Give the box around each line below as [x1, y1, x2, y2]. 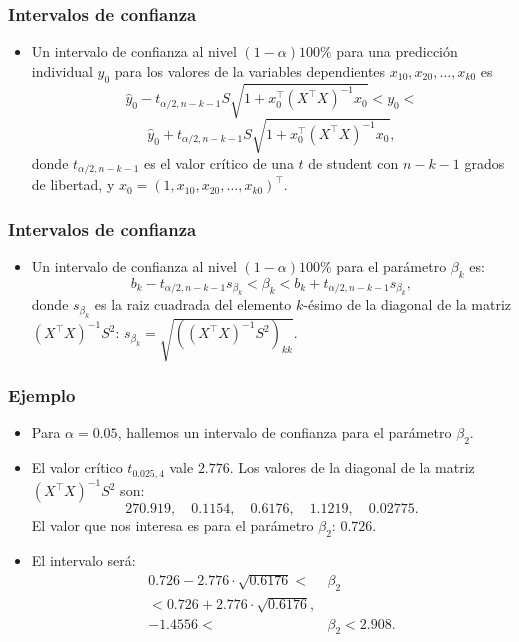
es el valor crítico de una [144, 152, 294, 173]
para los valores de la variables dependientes [114, 60, 386, 81]
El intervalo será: [31, 549, 136, 570]
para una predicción [336, 41, 458, 62]
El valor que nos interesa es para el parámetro [31, 515, 314, 536]
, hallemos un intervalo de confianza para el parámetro [117, 422, 452, 443]
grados [464, 152, 505, 173]
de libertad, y [31, 174, 115, 195]
